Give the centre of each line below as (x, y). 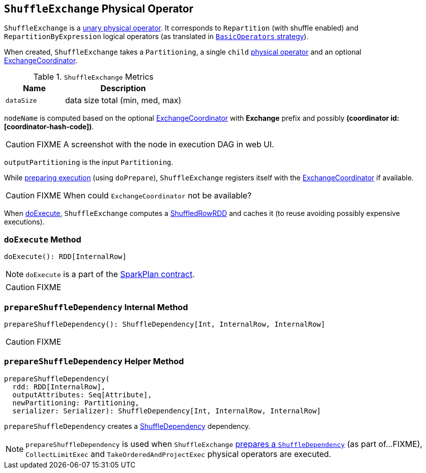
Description (123, 88)
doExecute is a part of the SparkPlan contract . (110, 274)
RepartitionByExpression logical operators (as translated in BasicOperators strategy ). (156, 37)
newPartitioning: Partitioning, (76, 403)
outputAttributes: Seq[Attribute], (82, 395)
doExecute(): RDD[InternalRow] (65, 257)
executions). (24, 222)
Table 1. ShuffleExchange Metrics (93, 77)
